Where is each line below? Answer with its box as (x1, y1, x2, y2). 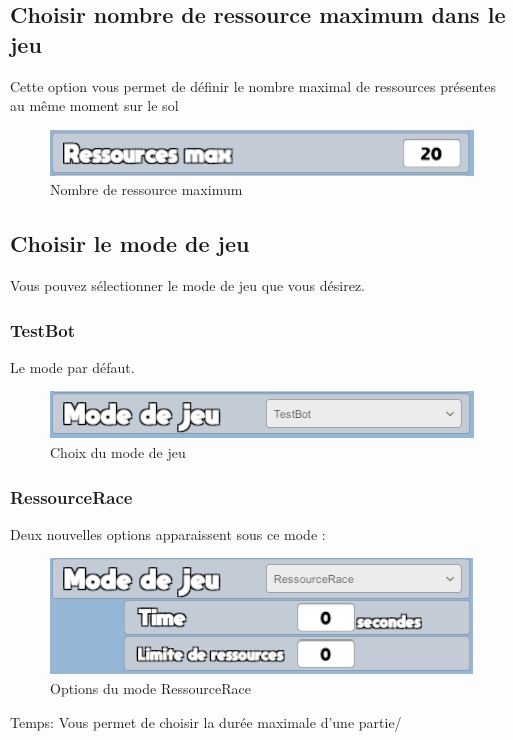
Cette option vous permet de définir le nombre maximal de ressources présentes (10, 75, 496, 96)
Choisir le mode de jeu (10, 228, 250, 259)
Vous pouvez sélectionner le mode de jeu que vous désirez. (10, 275, 366, 296)
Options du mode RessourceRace (50, 678, 251, 699)
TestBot (10, 317, 75, 342)
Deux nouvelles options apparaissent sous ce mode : (10, 523, 326, 544)
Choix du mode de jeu (50, 442, 186, 463)
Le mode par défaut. (10, 356, 135, 377)
